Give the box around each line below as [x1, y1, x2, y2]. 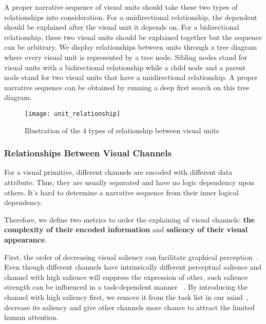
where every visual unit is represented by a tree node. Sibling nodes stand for [4, 51, 248, 62]
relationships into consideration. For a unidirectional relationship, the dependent [4, 11, 257, 22]
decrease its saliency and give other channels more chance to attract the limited [4, 301, 255, 312]
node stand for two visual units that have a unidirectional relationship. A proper [4, 72, 258, 83]
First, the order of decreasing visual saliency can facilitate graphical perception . [4, 251, 258, 262]
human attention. [4, 312, 59, 322]
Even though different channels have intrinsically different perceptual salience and [4, 261, 262, 272]
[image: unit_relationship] [25, 110, 121, 117]
